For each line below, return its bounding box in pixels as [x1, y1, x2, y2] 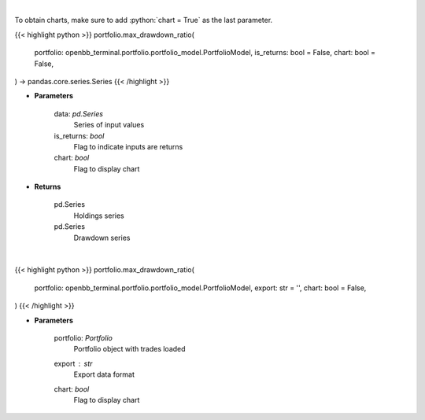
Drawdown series [73, 233, 131, 242]
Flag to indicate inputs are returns [73, 142, 183, 151]
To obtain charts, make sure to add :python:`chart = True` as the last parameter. [14, 16, 273, 25]
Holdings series [73, 211, 125, 220]
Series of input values [73, 120, 145, 130]
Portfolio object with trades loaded [73, 344, 186, 354]
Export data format [73, 370, 135, 379]
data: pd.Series [54, 109, 104, 118]
